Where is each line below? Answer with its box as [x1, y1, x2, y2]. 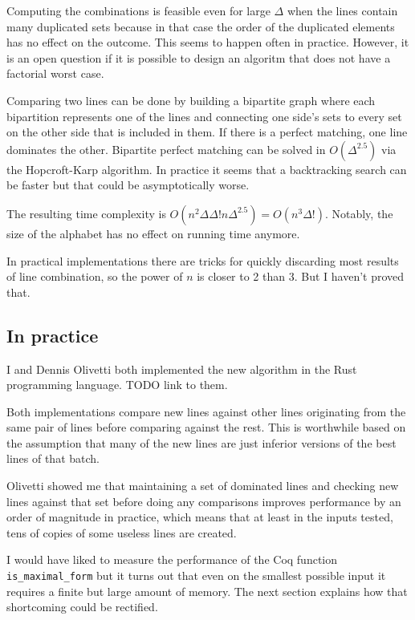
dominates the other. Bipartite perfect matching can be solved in [6, 140, 326, 157]
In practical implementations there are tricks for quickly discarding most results [6, 252, 399, 269]
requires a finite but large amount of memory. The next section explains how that [6, 582, 408, 599]
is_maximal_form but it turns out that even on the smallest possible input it [6, 567, 386, 584]
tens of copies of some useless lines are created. [6, 524, 237, 541]
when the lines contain [287, 2, 398, 18]
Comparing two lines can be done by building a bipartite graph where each [6, 91, 376, 108]
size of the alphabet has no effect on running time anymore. [6, 225, 300, 241]
